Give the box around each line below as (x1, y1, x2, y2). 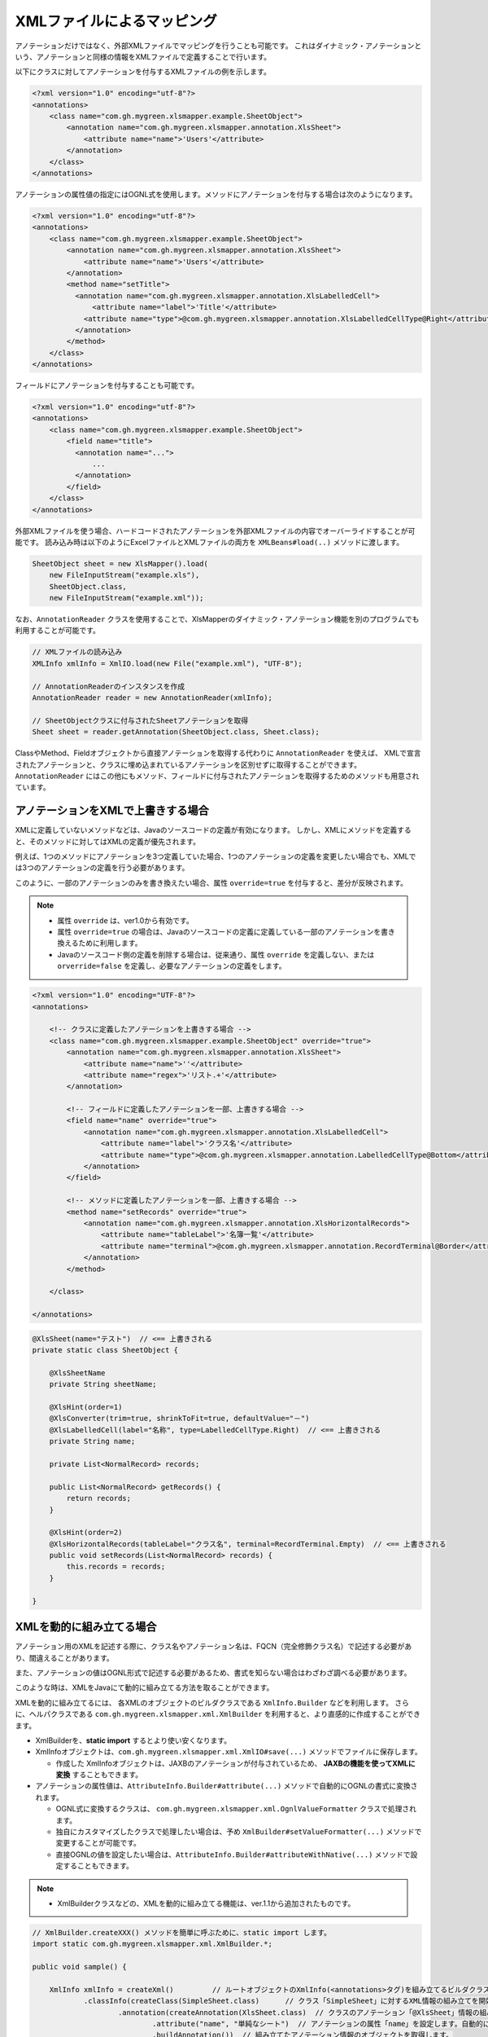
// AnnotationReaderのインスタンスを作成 (32, 681, 185, 691)
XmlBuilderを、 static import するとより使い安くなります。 (35, 1736, 232, 1745)
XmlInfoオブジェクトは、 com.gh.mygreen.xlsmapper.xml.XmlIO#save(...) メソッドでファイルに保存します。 (35, 1747, 422, 1757)
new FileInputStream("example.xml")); (49, 593, 204, 603)
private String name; (49, 1436, 136, 1446)
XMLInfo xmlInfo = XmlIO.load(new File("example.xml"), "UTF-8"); (32, 658, 303, 668)
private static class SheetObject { (32, 1345, 179, 1355)
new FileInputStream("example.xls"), (49, 570, 200, 580)
